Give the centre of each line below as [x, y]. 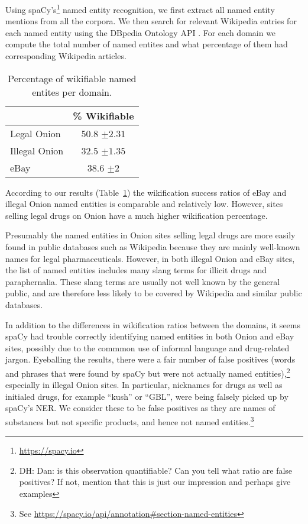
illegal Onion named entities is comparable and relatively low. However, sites [144, 204]
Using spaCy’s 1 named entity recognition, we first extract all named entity [140, 9]
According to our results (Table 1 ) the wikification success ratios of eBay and [146, 192]
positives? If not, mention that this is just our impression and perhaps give [155, 482]
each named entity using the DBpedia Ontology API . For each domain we [141, 32]
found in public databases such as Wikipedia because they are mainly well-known [153, 247]
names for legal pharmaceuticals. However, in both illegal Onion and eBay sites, [150, 258]
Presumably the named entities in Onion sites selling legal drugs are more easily [150, 235]
